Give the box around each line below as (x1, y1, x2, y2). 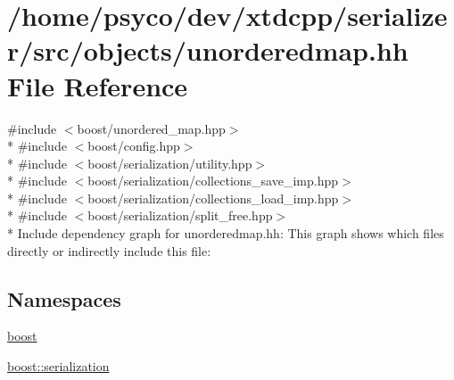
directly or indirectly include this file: (7, 241, 211, 260)
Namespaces (7, 285, 121, 312)
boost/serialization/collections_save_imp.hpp (87, 171, 338, 190)
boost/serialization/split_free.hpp (87, 206, 273, 225)
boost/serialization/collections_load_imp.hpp (87, 188, 339, 207)
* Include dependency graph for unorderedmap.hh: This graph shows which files (7, 224, 444, 243)
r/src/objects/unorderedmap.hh (7, 32, 409, 69)
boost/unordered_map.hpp (77, 119, 226, 137)
